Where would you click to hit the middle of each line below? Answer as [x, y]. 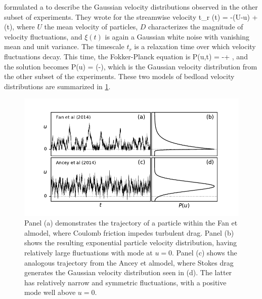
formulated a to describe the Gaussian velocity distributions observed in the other [131, 7]
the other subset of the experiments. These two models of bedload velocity [119, 76]
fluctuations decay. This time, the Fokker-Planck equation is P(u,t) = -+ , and [126, 56]
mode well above [50, 292]
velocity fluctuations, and [43, 36]
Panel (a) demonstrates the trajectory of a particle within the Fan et [131, 223]
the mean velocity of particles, [91, 27]
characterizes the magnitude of [195, 27]
